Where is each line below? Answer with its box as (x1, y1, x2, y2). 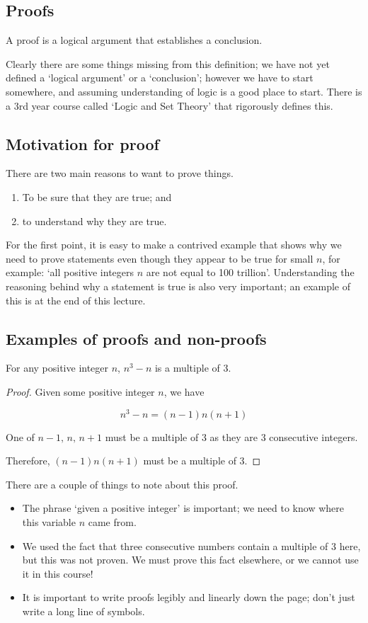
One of (6, 429, 35, 444)
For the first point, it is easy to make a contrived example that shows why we (6, 237, 342, 252)
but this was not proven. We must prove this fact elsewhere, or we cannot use (22, 552, 359, 567)
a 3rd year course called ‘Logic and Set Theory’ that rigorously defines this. (6, 98, 333, 113)
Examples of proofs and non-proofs (6, 327, 267, 349)
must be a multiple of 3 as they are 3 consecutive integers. (105, 429, 358, 444)
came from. (88, 514, 137, 529)
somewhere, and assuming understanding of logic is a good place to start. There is (6, 84, 362, 98)
